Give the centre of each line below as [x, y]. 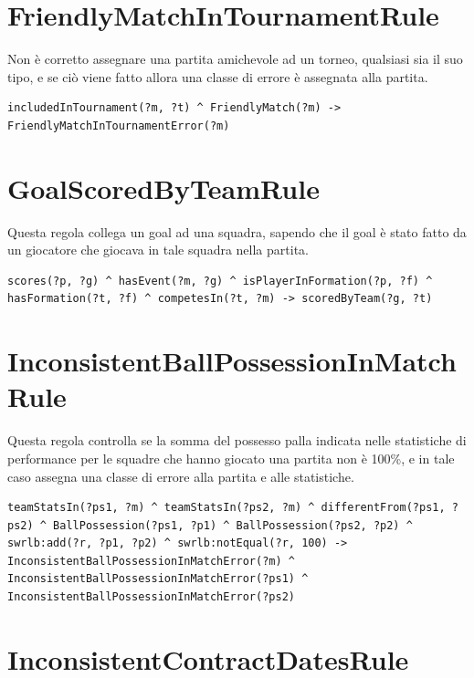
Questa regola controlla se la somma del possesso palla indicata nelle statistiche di [237, 440]
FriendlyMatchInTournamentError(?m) [119, 125]
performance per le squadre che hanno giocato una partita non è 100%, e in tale [231, 458]
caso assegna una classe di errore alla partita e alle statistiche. [181, 476]
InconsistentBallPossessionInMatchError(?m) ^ [151, 561]
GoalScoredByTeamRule [163, 188]
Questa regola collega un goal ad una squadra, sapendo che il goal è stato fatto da [237, 231]
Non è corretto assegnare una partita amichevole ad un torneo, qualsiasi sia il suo [235, 59]
